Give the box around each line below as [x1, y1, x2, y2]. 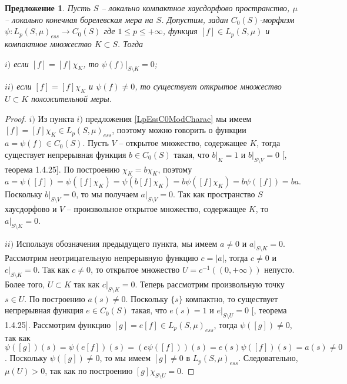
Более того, [5, 277, 45, 290]
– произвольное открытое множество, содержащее [66, 203, 246, 215]
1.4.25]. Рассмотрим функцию [5, 318, 111, 330]
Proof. [5, 112, 26, 124]
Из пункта [38, 112, 74, 124]
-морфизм [259, 13, 295, 25]
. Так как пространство [172, 188, 255, 200]
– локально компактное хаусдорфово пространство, [101, 2, 290, 14]
